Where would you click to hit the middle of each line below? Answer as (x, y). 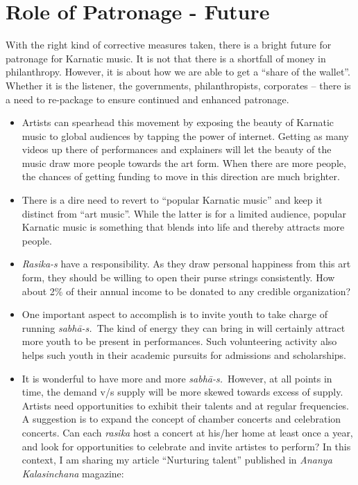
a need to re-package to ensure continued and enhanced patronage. (147, 99)
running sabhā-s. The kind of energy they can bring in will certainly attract (184, 327)
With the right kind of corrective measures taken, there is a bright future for (169, 45)
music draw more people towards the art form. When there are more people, (184, 162)
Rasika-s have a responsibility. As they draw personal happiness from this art (186, 264)
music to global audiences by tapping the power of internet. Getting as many (185, 135)
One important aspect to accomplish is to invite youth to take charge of (174, 314)
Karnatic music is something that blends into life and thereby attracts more (183, 227)
